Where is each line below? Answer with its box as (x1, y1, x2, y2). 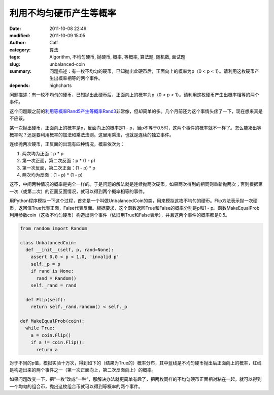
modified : (9, 32, 30, 38)
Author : (9, 40, 26, 46)
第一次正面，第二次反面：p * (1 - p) (22, 158, 96, 164)
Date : (9, 25, 21, 32)
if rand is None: (30, 268, 74, 274)
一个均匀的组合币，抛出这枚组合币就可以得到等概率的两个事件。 (9, 383, 143, 389)
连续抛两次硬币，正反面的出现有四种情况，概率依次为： (9, 141, 125, 147)
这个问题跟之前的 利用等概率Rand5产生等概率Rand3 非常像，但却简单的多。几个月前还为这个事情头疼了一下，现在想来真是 (9, 108, 263, 114)
